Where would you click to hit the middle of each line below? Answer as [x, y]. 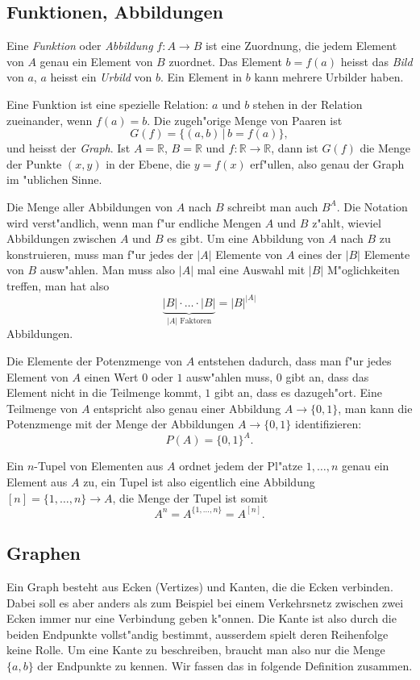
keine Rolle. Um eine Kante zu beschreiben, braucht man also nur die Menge [196, 650]
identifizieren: [329, 424]
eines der [320, 254]
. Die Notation [372, 206]
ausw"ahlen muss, [230, 376]
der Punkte [34, 163]
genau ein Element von [96, 61]
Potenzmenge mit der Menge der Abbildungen [121, 424]
